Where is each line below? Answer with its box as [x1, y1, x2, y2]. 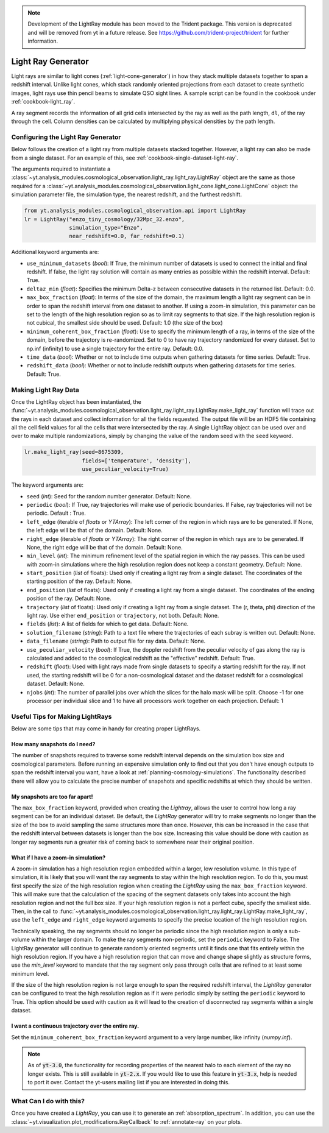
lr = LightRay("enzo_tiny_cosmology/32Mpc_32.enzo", [24, 216, 185, 222]
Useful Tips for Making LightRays [11, 712, 112, 721]
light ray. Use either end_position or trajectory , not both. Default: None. [26, 612, 219, 619]
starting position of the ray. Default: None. [26, 577, 132, 585]
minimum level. [11, 970, 49, 977]
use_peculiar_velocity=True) [82, 466, 169, 473]
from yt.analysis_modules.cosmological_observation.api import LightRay [24, 207, 246, 214]
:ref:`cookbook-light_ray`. [11, 98, 76, 105]
